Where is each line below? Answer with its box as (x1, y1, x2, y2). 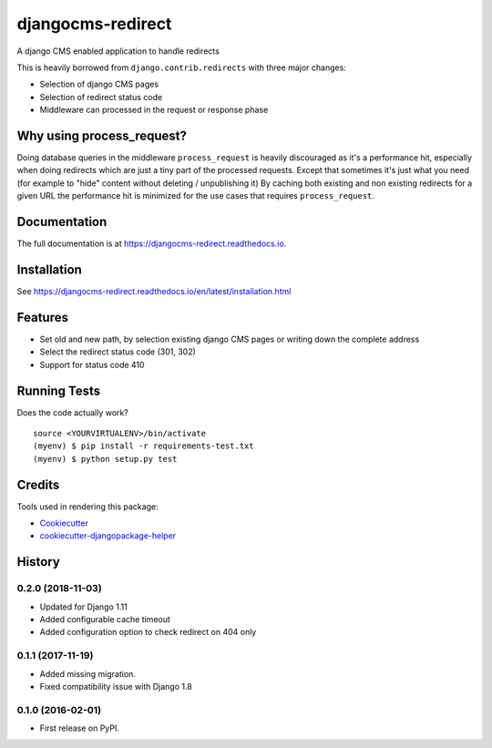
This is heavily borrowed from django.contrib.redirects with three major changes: (16, 62, 346, 73)
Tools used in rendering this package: (16, 501, 159, 512)
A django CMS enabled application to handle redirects (16, 46, 220, 56)
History (16, 554, 61, 569)
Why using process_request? (16, 128, 187, 143)
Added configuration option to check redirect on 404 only (39, 627, 257, 638)
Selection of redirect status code (39, 91, 163, 102)
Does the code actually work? (16, 406, 129, 418)
